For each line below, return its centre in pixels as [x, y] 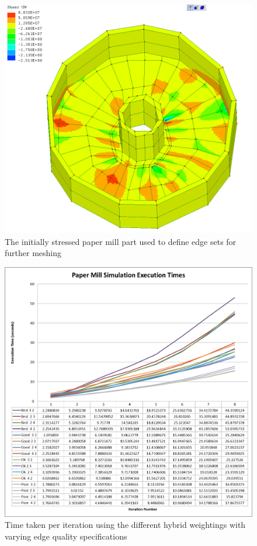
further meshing [33, 253]
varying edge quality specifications [66, 536]
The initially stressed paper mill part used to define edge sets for [121, 241]
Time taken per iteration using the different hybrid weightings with [125, 525]
